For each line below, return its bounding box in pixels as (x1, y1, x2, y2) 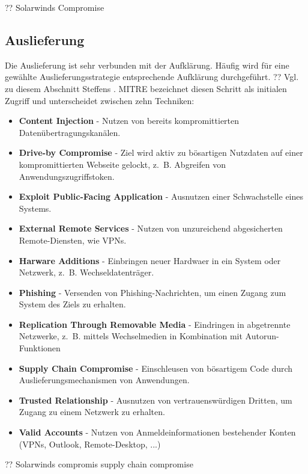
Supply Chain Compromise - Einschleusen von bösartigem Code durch (19, 362, 293, 374)
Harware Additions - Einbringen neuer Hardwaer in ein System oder (19, 254, 281, 266)
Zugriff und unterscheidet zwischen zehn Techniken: (5, 94, 195, 106)
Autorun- (245, 330, 279, 342)
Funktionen (19, 342, 61, 354)
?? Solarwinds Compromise (5, 1, 104, 13)
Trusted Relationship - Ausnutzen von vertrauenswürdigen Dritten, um (19, 393, 292, 406)
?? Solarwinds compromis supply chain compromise (5, 458, 193, 470)
